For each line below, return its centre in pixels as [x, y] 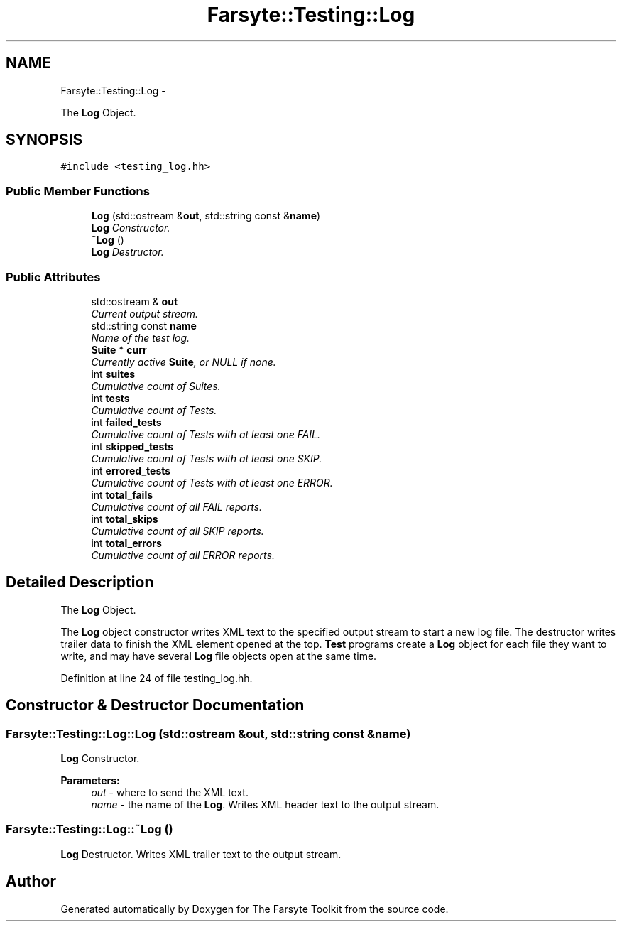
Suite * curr [119, 349]
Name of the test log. [141, 337]
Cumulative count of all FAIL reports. [177, 506]
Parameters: [90, 780]
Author [31, 882]
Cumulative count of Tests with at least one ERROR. [212, 482]
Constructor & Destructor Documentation [155, 705]
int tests [110, 398]
